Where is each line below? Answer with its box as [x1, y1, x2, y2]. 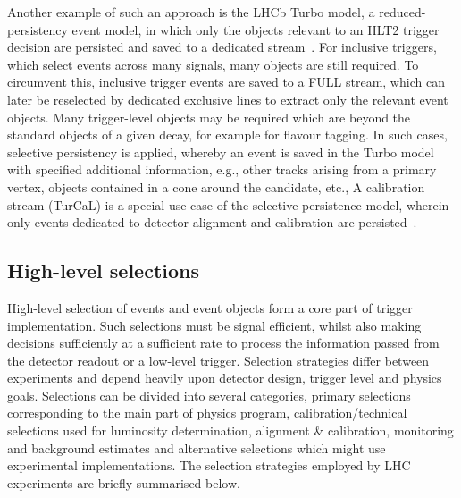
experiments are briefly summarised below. [7, 473, 240, 492]
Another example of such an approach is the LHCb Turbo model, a [7, 3, 375, 21]
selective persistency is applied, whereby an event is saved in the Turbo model [7, 142, 434, 161]
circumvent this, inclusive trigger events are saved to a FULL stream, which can [7, 72, 445, 91]
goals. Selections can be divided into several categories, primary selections [7, 385, 411, 404]
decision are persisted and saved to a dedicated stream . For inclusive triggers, [7, 38, 437, 56]
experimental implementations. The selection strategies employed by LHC [7, 456, 411, 475]
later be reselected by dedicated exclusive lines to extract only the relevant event [7, 89, 448, 108]
